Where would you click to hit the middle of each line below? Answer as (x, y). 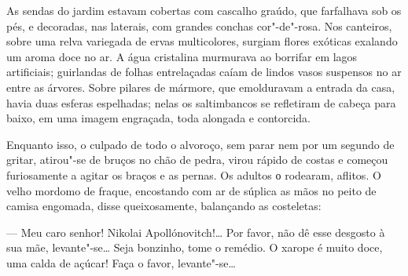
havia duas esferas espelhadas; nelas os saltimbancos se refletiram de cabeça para (201, 102)
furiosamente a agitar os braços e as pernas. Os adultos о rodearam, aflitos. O (194, 174)
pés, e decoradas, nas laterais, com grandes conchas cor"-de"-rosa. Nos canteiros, (199, 25)
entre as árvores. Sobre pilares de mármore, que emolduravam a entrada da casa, (201, 87)
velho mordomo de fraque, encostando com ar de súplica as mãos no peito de (191, 190)
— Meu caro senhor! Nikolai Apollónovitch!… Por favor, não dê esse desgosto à (196, 232)
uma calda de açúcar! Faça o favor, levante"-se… (121, 262)
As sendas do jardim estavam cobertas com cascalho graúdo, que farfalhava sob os (204, 10)
